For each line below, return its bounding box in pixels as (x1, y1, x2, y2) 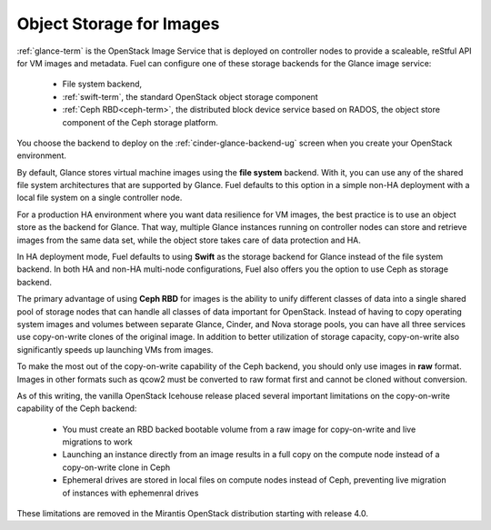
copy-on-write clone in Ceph (62, 462, 171, 473)
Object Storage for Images (16, 14, 220, 34)
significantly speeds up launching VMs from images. (16, 344, 214, 355)
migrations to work (62, 436, 133, 447)
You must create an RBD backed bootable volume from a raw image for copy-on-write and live (62, 424, 416, 435)
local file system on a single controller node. (16, 192, 183, 204)
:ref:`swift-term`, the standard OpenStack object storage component (62, 91, 318, 102)
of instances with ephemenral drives (62, 487, 199, 498)
